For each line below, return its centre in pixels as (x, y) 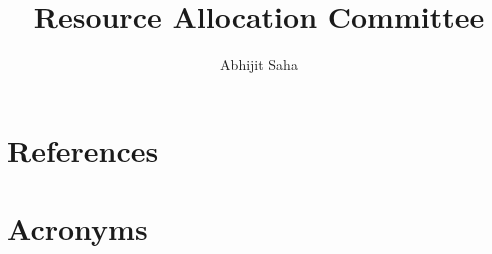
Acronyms (77, 228)
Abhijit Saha (259, 64)
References (83, 149)
